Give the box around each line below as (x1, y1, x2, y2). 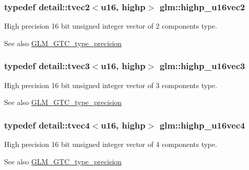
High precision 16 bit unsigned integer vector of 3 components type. (4, 79, 217, 90)
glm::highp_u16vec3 (160, 59, 245, 72)
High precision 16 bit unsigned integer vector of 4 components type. (4, 139, 217, 150)
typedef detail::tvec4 (4, 118, 90, 131)
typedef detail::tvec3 (4, 59, 90, 72)
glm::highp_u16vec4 (160, 118, 245, 131)
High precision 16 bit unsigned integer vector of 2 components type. (4, 20, 217, 31)
